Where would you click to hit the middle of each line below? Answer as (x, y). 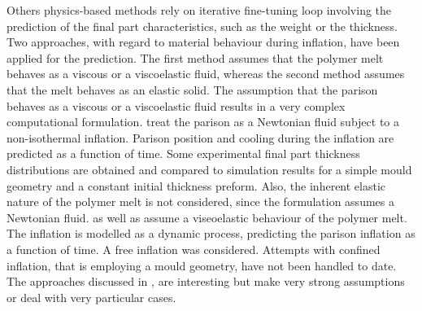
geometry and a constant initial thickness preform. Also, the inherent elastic (196, 185)
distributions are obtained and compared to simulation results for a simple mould (209, 169)
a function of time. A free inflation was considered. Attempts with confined (194, 249)
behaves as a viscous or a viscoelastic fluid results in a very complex (176, 105)
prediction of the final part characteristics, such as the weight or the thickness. (202, 26)
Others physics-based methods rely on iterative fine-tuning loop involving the (199, 10)
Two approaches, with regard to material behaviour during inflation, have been (203, 42)
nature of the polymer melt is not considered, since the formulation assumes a (200, 201)
